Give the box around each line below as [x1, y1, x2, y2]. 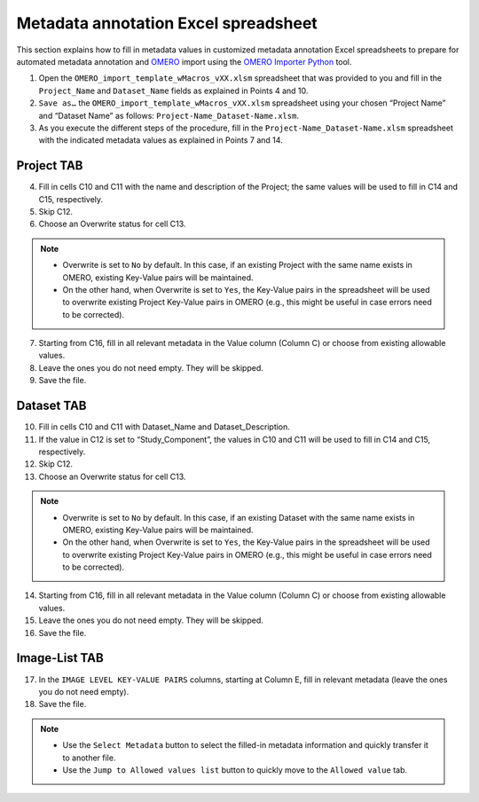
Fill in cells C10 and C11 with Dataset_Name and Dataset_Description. [38, 421, 290, 432]
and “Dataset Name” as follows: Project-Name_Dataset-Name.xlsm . [38, 110, 299, 121]
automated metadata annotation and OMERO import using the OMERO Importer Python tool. [16, 56, 352, 67]
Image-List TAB [16, 650, 104, 665]
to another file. [62, 752, 116, 763]
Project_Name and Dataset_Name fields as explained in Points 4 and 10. [38, 85, 309, 96]
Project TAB [16, 158, 83, 173]
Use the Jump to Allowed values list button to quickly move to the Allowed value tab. [62, 764, 408, 775]
